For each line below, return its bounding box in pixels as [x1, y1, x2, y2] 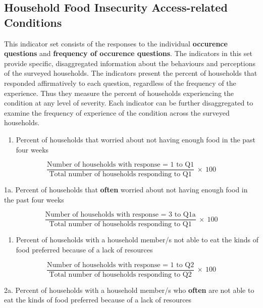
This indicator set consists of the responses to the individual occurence [4, 38, 228, 48]
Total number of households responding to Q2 [49, 271, 192, 278]
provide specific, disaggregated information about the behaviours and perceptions [4, 58, 255, 68]
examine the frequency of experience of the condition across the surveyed [4, 107, 230, 118]
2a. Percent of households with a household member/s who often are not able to [4, 284, 254, 295]
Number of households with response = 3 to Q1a [45, 211, 196, 219]
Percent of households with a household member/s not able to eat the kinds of [16, 234, 258, 245]
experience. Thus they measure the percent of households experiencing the [4, 87, 234, 98]
